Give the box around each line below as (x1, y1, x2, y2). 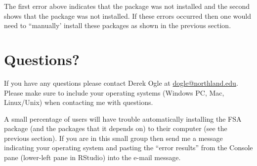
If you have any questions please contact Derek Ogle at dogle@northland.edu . (4, 77, 238, 88)
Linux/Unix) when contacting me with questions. (4, 97, 153, 107)
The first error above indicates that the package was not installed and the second (4, 1, 250, 11)
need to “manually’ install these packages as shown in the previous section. (4, 20, 231, 31)
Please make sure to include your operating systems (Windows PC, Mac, (4, 87, 224, 98)
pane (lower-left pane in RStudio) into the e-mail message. (4, 152, 181, 163)
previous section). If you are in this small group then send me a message (4, 133, 223, 143)
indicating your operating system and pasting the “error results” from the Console (4, 142, 253, 153)
